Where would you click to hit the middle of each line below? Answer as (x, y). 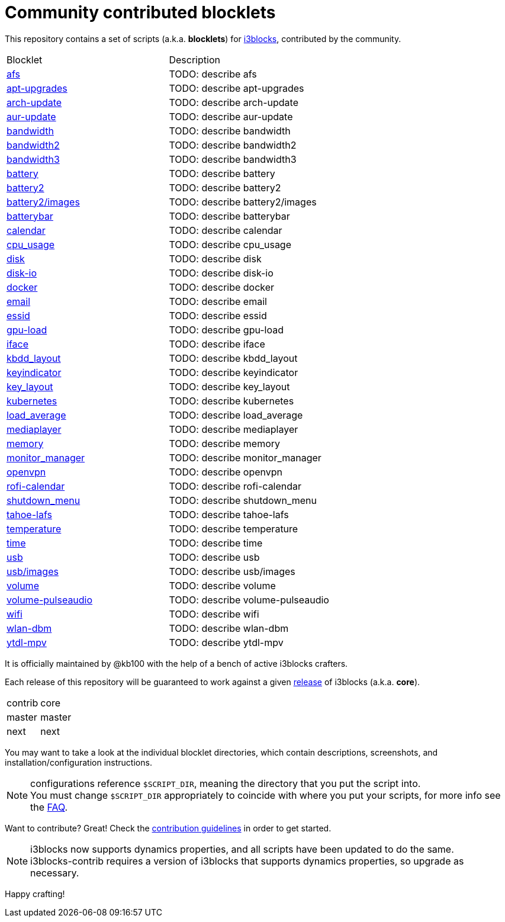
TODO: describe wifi (214, 614)
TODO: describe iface (217, 344)
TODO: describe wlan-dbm (229, 628)
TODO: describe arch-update (234, 102)
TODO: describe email (218, 301)
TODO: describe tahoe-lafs (229, 514)
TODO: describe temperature (234, 529)
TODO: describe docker (222, 287)
